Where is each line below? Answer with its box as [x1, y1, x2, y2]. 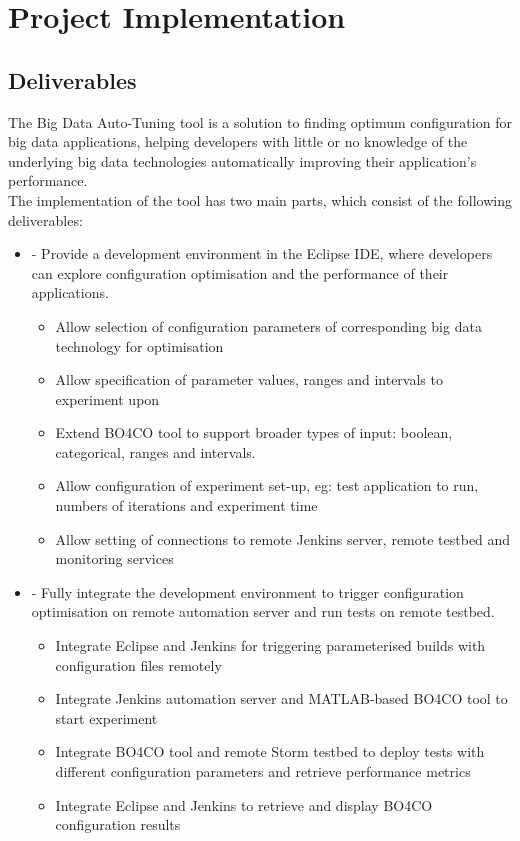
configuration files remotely [55, 654, 222, 675]
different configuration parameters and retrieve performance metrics [55, 761, 471, 782]
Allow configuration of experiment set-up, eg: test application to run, [55, 475, 479, 496]
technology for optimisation [55, 335, 224, 356]
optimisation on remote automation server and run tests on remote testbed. [31, 601, 495, 622]
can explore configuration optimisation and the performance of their [31, 262, 449, 283]
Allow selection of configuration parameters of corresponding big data [55, 315, 482, 336]
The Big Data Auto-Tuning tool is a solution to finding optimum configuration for [8, 111, 512, 132]
